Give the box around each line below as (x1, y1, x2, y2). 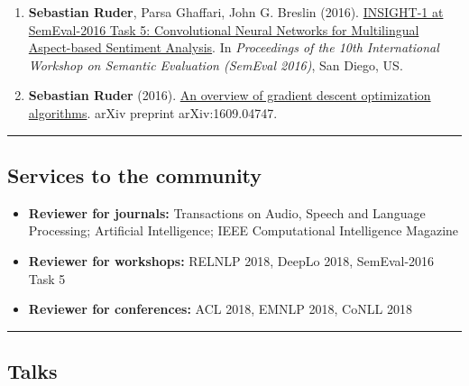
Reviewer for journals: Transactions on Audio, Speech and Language (28, 203, 426, 222)
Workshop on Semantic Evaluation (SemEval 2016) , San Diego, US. (28, 55, 403, 74)
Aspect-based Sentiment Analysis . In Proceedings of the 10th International (28, 38, 439, 57)
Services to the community (7, 161, 262, 188)
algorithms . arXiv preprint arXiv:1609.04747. (28, 103, 278, 122)
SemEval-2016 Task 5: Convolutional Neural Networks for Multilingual (28, 20, 419, 39)
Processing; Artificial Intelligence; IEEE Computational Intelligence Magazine (28, 221, 459, 240)
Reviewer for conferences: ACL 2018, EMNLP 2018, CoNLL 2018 (28, 299, 412, 318)
